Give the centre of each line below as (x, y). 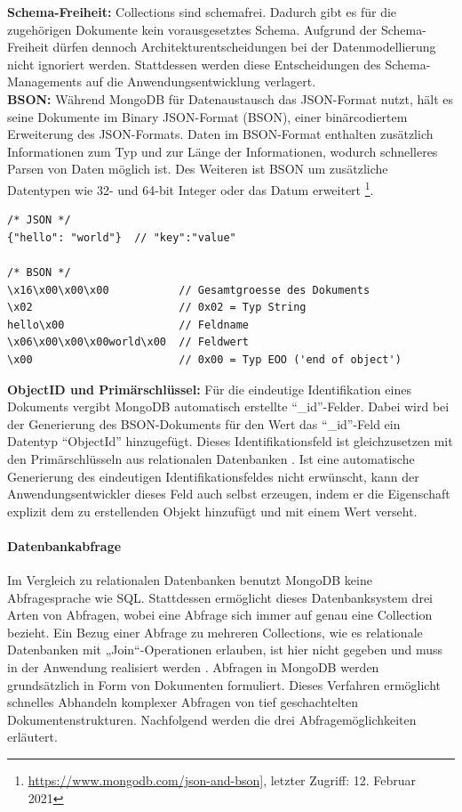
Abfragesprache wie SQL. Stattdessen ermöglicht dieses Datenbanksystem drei (220, 597)
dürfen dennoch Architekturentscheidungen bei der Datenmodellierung (244, 47)
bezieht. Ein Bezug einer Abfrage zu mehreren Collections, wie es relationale (215, 632)
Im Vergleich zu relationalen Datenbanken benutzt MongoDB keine (190, 580)
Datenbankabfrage (64, 545)
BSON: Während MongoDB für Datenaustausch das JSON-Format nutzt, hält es (231, 98)
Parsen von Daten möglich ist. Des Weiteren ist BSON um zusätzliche (198, 169)
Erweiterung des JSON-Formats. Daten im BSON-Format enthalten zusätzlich (220, 134)
